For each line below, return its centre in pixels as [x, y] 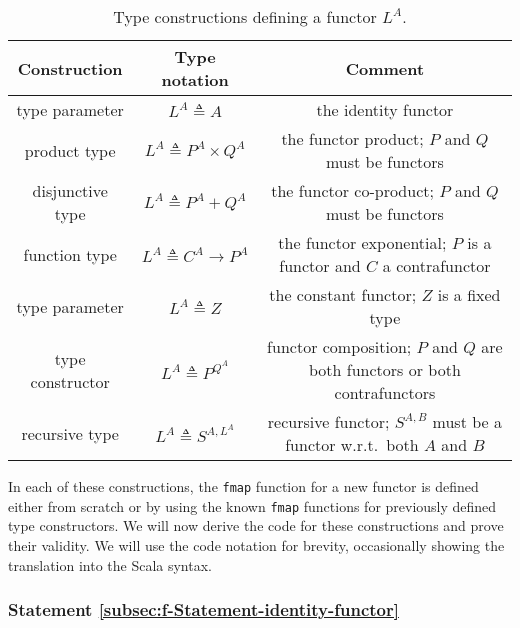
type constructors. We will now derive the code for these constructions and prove [256, 525]
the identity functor [385, 109]
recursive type [70, 433]
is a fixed [469, 294]
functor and [320, 265]
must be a [467, 421]
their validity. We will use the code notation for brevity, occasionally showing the [256, 544]
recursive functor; [328, 421]
